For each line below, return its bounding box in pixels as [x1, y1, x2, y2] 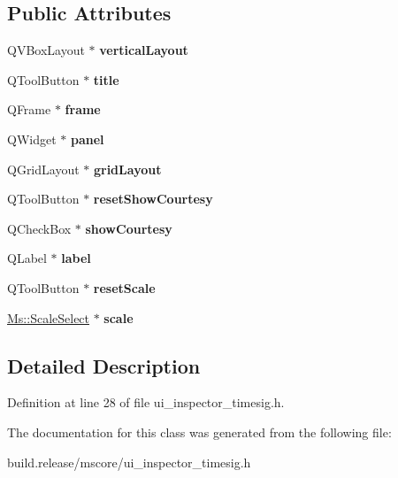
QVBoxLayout [7, 41, 85, 59]
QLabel [7, 249, 47, 267]
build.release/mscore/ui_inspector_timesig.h [7, 452, 251, 471]
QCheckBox [7, 219, 72, 237]
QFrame [7, 100, 51, 119]
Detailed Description [7, 351, 201, 379]
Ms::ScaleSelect [7, 308, 90, 327]
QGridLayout [7, 159, 80, 178]
